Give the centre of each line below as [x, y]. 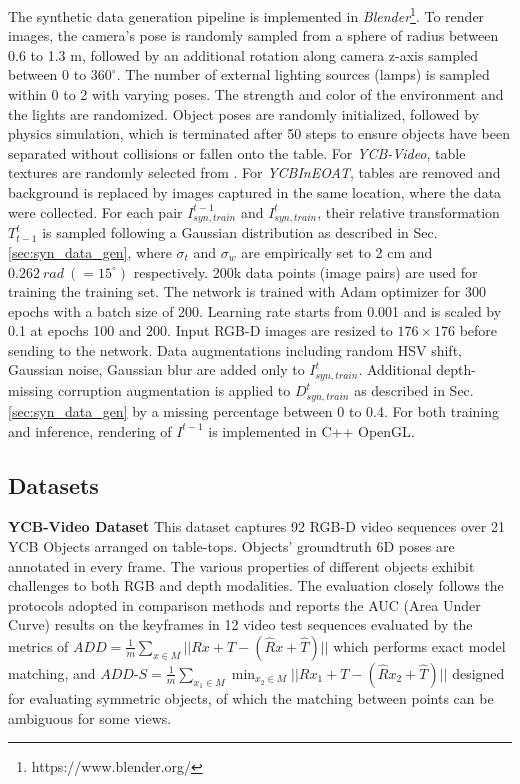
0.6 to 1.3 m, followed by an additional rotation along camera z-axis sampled [243, 54]
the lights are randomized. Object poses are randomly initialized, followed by [243, 113]
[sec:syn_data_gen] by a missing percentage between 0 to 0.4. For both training [254, 410]
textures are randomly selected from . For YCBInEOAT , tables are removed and [254, 172]
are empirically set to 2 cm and [337, 251]
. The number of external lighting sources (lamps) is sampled [303, 74]
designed [478, 672]
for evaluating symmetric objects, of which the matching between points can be [251, 697]
